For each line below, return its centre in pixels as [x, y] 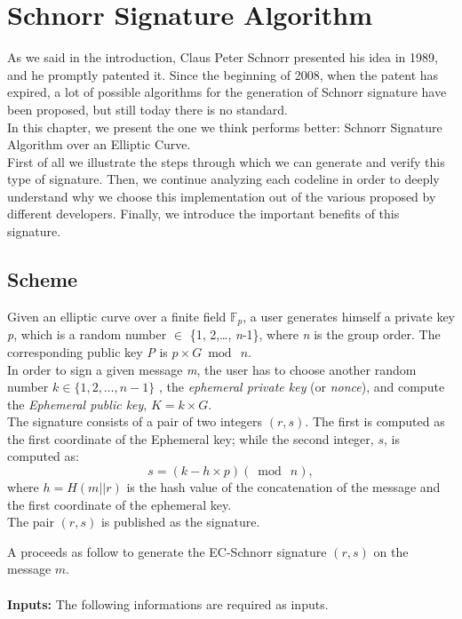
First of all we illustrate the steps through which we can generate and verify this [226, 161]
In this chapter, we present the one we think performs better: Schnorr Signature [225, 127]
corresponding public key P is [88, 351]
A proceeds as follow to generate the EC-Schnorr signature [167, 551]
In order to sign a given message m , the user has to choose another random [212, 369]
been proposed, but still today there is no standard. [147, 109]
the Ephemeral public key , [77, 404]
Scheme [43, 279]
